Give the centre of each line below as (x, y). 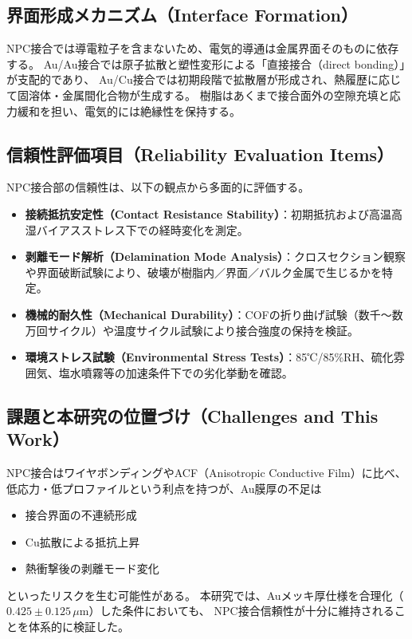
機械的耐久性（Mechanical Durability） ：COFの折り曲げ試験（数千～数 (214, 314)
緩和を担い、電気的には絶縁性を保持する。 (129, 110)
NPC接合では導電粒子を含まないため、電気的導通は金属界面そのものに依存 (203, 48)
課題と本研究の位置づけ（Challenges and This (192, 415)
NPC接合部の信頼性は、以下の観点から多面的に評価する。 (158, 187)
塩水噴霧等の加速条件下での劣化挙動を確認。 (176, 372)
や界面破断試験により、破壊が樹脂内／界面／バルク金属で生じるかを (203, 272)
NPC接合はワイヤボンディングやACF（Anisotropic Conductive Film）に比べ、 (206, 472)
